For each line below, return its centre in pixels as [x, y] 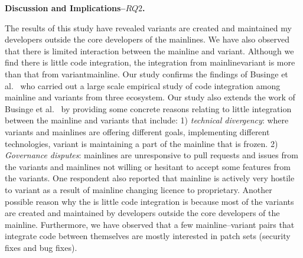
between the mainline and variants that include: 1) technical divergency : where [147, 120]
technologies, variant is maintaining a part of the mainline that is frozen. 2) [141, 143]
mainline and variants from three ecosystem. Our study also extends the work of [150, 97]
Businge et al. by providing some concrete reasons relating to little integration [148, 108]
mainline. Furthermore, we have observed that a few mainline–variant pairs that [150, 224]
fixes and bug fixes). [41, 247]
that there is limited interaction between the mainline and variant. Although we [149, 50]
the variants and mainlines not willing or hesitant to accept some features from [148, 166]
